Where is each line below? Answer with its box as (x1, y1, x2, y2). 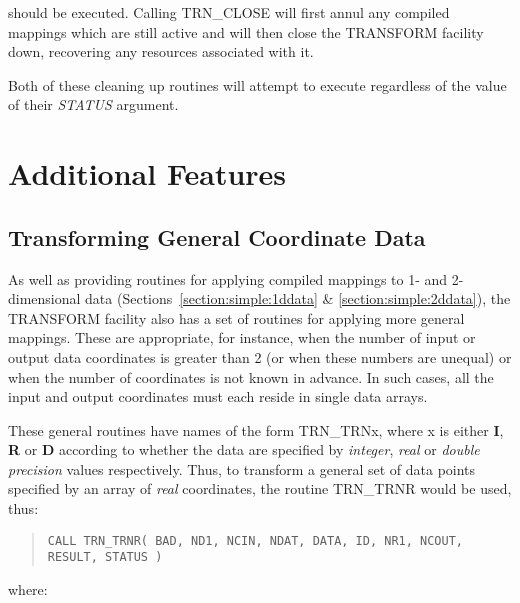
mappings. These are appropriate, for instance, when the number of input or (8, 327, 476, 348)
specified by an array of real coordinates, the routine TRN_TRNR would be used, (8, 478, 512, 499)
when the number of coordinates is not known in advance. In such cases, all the (8, 366, 494, 387)
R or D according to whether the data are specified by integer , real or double (8, 439, 480, 460)
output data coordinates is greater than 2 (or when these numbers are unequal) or (8, 346, 512, 367)
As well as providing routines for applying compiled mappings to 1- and (8, 268, 448, 289)
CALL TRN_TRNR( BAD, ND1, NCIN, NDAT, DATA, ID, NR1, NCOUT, (47, 533, 464, 548)
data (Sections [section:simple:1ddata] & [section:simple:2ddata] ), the (85, 288, 511, 309)
